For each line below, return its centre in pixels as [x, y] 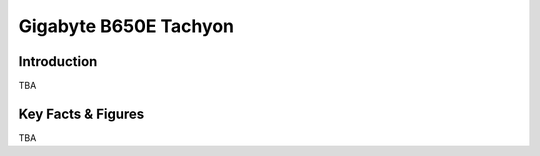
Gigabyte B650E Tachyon [126, 26]
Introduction [58, 61]
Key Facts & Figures [81, 113]
